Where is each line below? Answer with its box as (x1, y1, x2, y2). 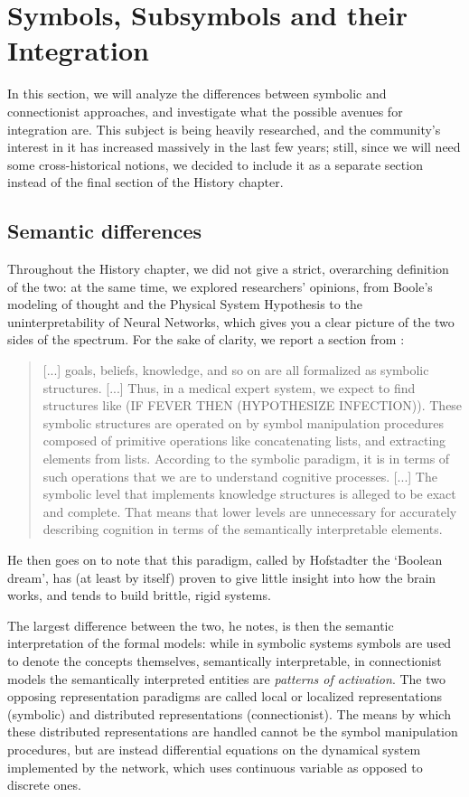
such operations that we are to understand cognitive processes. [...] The (42, 466, 437, 485)
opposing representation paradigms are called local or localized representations (7, 687, 442, 706)
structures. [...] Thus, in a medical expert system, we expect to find (42, 378, 416, 397)
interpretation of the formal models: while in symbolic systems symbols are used (7, 633, 452, 652)
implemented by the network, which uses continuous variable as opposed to (7, 757, 423, 776)
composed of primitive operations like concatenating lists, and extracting (42, 431, 446, 450)
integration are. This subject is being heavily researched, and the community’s (7, 119, 441, 138)
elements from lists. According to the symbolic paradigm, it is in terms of (42, 449, 450, 468)
